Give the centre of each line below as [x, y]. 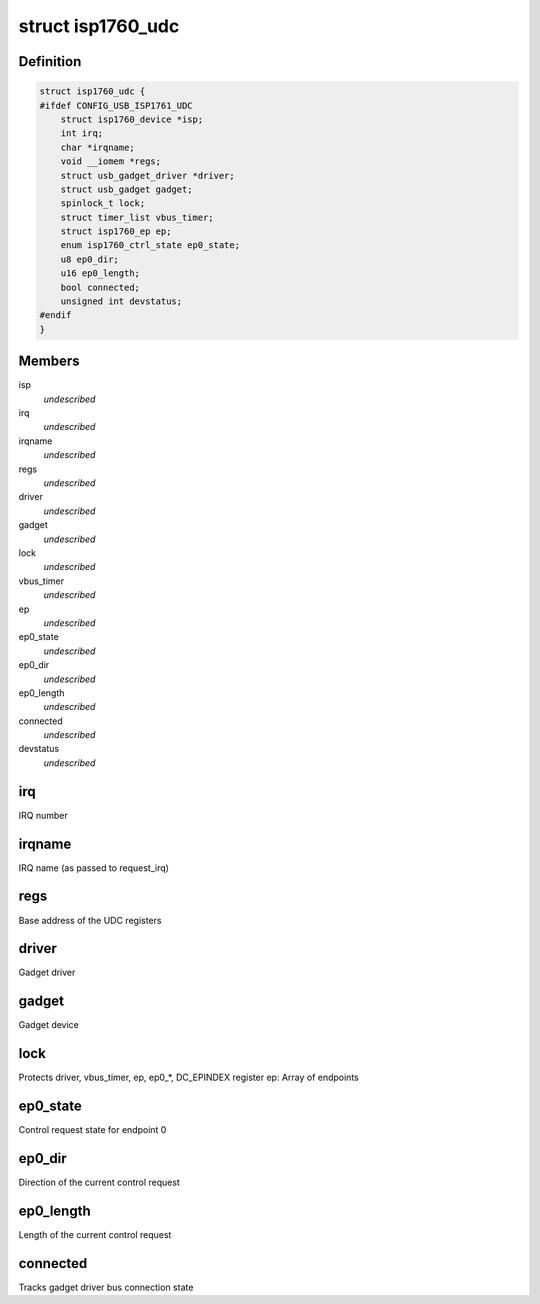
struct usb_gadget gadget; [127, 189]
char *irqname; [97, 147]
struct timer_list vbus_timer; [137, 217]
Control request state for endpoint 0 [92, 1130]
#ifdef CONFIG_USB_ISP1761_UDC [116, 105]
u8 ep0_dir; [90, 259]
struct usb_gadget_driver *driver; [147, 175]
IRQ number [43, 815]
